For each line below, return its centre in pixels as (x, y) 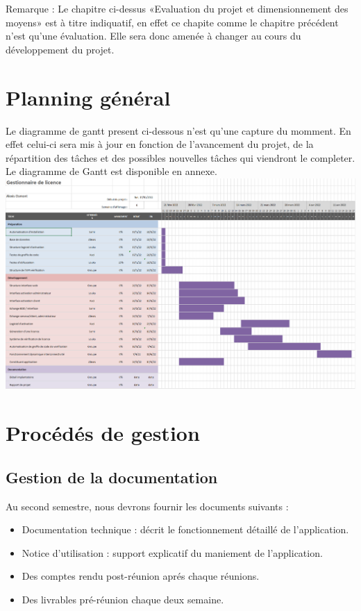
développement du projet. (60, 49)
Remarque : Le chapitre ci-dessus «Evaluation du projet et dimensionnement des (177, 8)
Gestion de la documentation (112, 477)
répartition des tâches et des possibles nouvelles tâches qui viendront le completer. (180, 157)
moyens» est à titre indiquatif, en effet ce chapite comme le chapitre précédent (172, 22)
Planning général (88, 97)
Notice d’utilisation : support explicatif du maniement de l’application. (172, 552)
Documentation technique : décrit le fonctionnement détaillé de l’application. (185, 529)
